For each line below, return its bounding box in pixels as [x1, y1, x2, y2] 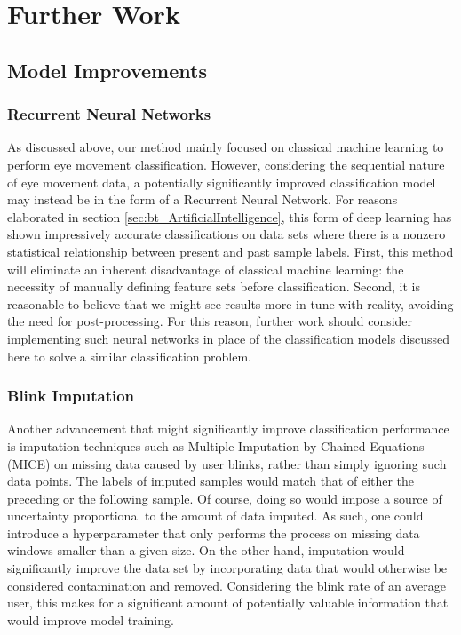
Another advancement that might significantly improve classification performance [7, 419, 449, 438]
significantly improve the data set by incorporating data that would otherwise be [7, 559, 448, 577]
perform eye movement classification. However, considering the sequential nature [7, 155, 445, 173]
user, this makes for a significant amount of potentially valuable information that [7, 593, 449, 612]
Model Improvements [7, 56, 207, 83]
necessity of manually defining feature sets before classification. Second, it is [7, 277, 420, 296]
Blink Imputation [7, 385, 135, 407]
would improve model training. [7, 610, 174, 629]
